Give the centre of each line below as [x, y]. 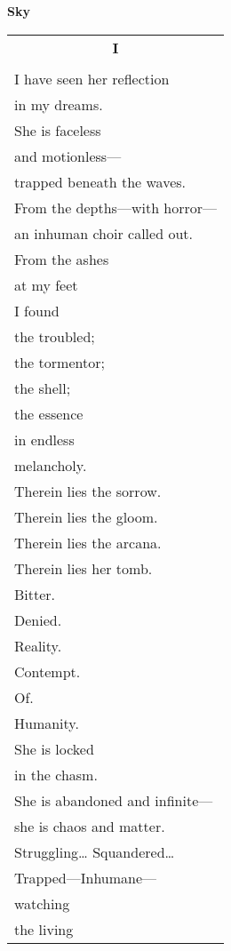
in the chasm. [56, 774]
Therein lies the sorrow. [88, 491]
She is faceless [58, 130]
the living [44, 929]
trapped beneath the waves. [100, 181]
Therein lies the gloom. [86, 516]
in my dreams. [59, 104]
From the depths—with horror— [116, 207]
